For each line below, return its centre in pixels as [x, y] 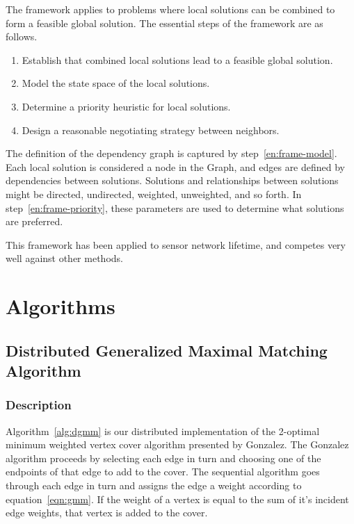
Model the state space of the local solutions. [116, 83]
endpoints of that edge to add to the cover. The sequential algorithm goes [163, 472]
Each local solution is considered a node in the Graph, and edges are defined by [176, 166]
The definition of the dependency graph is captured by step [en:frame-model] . [171, 153]
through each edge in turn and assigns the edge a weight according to [154, 485]
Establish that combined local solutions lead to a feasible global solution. [177, 59]
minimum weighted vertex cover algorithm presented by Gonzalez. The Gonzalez [177, 444]
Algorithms [61, 306]
